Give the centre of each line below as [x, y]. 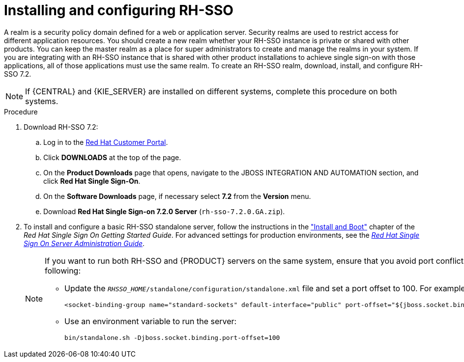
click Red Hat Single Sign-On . [92, 181]
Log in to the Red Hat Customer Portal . [106, 142]
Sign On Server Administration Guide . [84, 243]
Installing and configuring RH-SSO [119, 10]
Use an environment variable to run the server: [151, 321]
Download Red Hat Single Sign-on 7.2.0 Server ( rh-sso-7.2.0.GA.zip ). [164, 211]
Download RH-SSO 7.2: [61, 127]
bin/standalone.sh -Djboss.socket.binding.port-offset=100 [172, 337]
